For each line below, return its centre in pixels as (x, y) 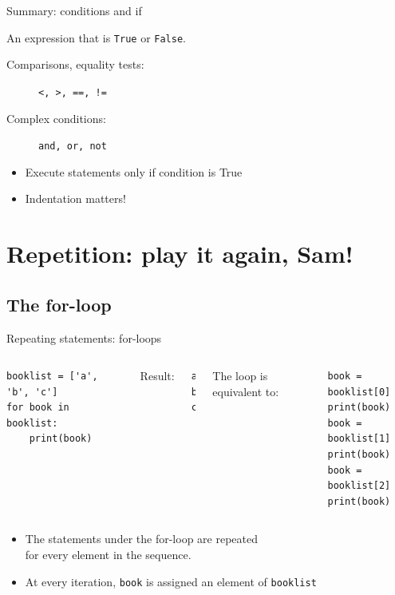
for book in (38, 408)
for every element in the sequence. (108, 555)
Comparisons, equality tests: (75, 64)
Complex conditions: (56, 118)
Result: (157, 376)
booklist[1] (359, 439)
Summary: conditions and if (74, 10)
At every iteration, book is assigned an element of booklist (171, 581)
